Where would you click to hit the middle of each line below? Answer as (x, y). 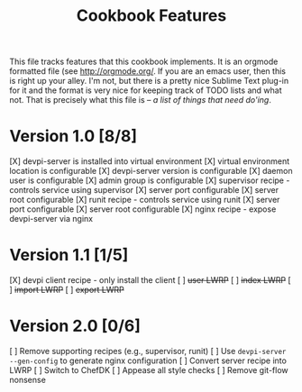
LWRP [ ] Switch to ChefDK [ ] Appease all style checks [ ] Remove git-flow (149, 370)
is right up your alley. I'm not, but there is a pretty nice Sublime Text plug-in (149, 81)
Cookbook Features (151, 16)
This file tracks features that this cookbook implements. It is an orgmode (144, 62)
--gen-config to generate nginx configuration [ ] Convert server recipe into (148, 360)
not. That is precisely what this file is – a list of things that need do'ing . (141, 100)
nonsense (28, 380)
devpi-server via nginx (51, 219)
